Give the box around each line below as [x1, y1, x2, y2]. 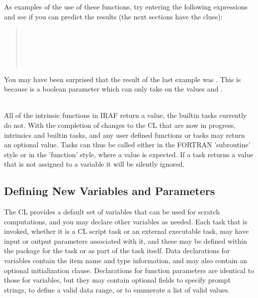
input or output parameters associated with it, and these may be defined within [4, 235, 247, 246]
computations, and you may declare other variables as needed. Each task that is [4, 216, 248, 226]
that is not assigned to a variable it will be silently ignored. [4, 159, 184, 169]
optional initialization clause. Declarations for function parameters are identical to [4, 265, 255, 275]
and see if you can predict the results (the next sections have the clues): [4, 11, 223, 21]
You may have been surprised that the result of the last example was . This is [4, 74, 241, 84]
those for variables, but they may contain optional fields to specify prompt [4, 275, 231, 285]
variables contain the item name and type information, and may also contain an [4, 255, 248, 266]
